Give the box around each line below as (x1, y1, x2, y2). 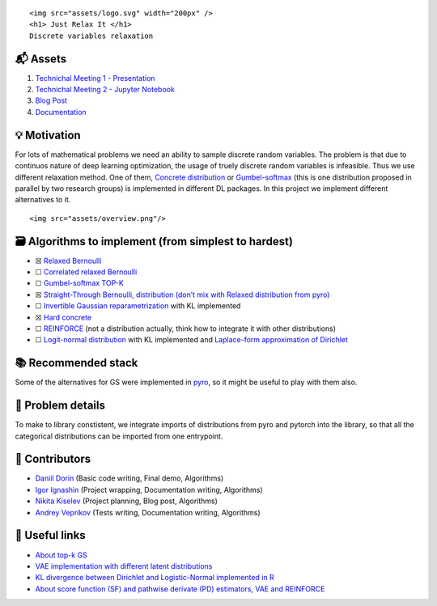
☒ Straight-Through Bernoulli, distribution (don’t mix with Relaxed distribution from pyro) (35, 290, 330, 299)
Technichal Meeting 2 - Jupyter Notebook (35, 85, 176, 95)
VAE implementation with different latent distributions (35, 561, 213, 570)
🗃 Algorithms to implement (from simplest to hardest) (15, 235, 293, 248)
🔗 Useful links (15, 528, 86, 542)
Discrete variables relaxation (29, 31, 154, 40)
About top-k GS (35, 550, 88, 560)
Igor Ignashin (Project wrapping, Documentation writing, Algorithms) (35, 485, 263, 494)
